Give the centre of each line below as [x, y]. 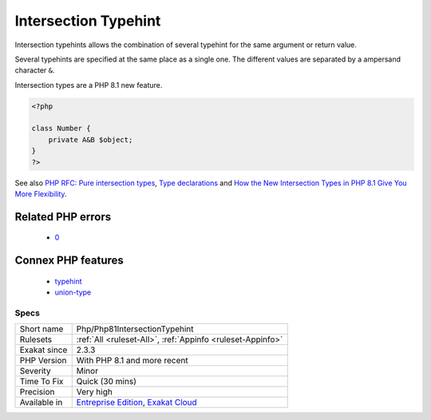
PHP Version [43, 361]
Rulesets [36, 339]
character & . [35, 70]
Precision [37, 392]
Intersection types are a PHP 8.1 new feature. [89, 85]
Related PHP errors [63, 217]
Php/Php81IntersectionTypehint [135, 329]
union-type [73, 292]
